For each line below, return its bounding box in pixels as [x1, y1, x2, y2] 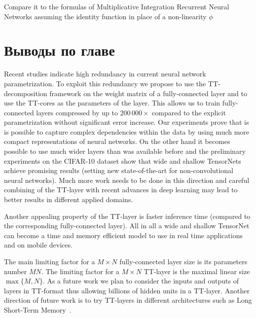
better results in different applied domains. [4, 194, 133, 205]
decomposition [4, 88, 47, 98]
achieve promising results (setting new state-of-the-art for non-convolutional [4, 165, 233, 176]
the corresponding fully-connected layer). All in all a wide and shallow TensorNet [4, 220, 250, 231]
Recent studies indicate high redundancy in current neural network [4, 69, 206, 79]
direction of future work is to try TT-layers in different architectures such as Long [4, 295, 252, 305]
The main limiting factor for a [4, 256, 95, 266]
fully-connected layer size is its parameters [119, 256, 248, 266]
